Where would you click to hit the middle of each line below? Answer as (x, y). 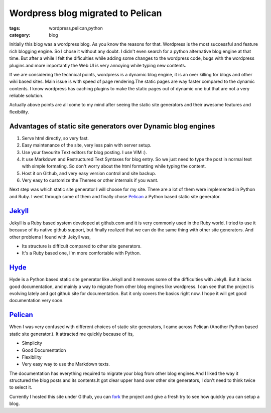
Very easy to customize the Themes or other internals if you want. (90, 180)
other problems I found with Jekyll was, (50, 237)
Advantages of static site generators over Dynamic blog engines (112, 126)
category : (20, 35)
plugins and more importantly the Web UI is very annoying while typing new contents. (98, 65)
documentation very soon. (36, 301)
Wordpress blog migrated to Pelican (86, 13)
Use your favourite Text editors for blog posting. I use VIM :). (85, 152)
